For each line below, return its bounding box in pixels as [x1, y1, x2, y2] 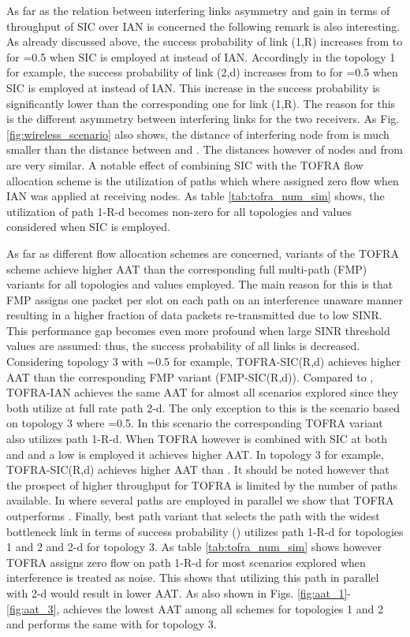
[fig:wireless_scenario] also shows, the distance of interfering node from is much [6, 125, 389, 142]
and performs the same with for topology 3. [6, 616, 217, 632]
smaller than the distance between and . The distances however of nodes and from [6, 141, 403, 158]
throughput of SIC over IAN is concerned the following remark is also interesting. [6, 17, 401, 34]
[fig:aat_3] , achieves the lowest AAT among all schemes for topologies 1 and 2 [6, 600, 383, 617]
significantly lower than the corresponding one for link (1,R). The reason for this [6, 95, 396, 111]
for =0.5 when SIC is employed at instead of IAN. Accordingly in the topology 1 [6, 48, 396, 65]
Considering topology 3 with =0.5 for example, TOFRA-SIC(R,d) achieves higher [6, 353, 401, 370]
